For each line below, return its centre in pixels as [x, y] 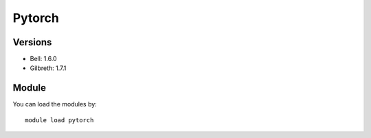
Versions [32, 42]
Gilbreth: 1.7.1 [48, 68]
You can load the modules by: [55, 104]
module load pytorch [59, 120]
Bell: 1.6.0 [44, 59]
